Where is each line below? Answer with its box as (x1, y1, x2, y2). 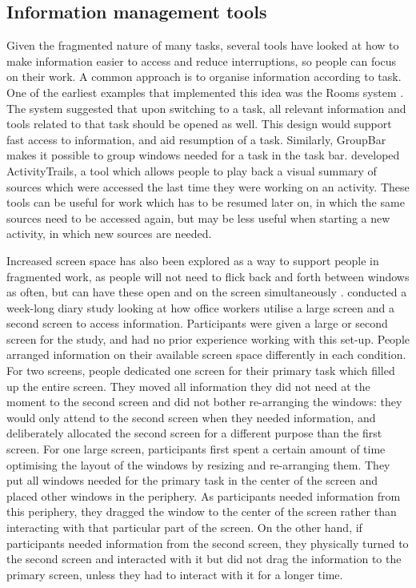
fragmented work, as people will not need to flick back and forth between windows (6, 268, 410, 284)
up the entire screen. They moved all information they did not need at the (6, 377, 370, 394)
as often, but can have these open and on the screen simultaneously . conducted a (6, 284, 407, 300)
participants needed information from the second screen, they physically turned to (6, 534, 409, 551)
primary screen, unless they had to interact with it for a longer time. (6, 566, 343, 582)
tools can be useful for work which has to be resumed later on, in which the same (6, 194, 405, 211)
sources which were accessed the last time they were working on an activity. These (6, 178, 410, 195)
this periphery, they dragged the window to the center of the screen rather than (6, 503, 397, 520)
